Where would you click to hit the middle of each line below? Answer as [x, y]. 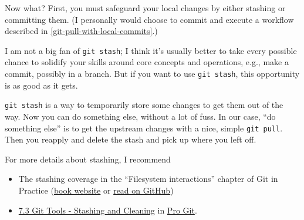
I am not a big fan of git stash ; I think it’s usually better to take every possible [151, 50]
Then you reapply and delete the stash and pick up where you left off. [131, 139]
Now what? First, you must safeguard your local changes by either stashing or [145, 8]
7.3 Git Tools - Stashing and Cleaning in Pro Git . [108, 210]
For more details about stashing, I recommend [88, 159]
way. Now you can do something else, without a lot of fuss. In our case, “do [140, 116]
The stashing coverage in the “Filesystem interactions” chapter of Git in [148, 179]
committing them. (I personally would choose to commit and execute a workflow [149, 19]
